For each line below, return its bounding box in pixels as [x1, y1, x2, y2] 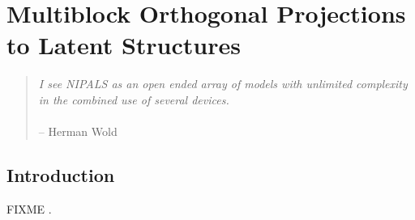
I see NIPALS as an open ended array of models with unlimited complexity [38, 75, 408, 92]
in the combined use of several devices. [38, 91, 229, 108]
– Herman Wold [38, 123, 118, 140]
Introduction [6, 163, 115, 188]
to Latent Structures [6, 28, 241, 61]
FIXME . [6, 200, 52, 217]
